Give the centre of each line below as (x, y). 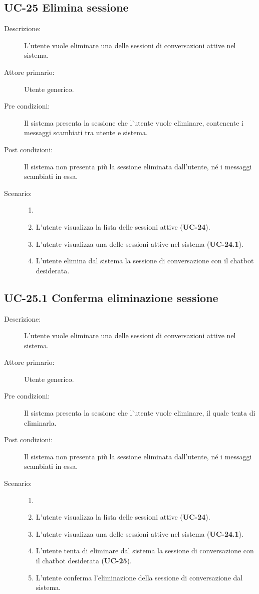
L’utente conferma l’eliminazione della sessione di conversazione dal (139, 577)
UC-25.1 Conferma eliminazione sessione (111, 297)
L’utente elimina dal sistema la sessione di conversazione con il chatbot (145, 261)
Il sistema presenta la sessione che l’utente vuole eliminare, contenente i (134, 122)
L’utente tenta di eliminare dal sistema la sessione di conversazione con (145, 551)
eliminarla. (40, 422)
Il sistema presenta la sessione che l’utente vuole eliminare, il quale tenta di (140, 413)
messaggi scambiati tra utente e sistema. (86, 132)
